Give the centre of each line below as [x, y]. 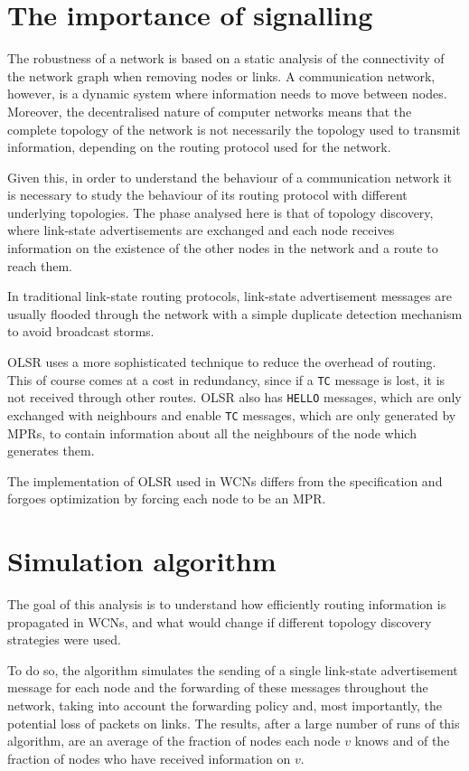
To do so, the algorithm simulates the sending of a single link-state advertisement [233, 669]
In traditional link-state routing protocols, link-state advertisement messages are [230, 296]
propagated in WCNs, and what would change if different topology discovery [220, 621]
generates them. [51, 451]
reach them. [40, 265]
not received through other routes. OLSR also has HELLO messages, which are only [234, 397]
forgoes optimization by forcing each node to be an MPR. [167, 498]
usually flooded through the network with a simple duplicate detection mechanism [235, 313]
